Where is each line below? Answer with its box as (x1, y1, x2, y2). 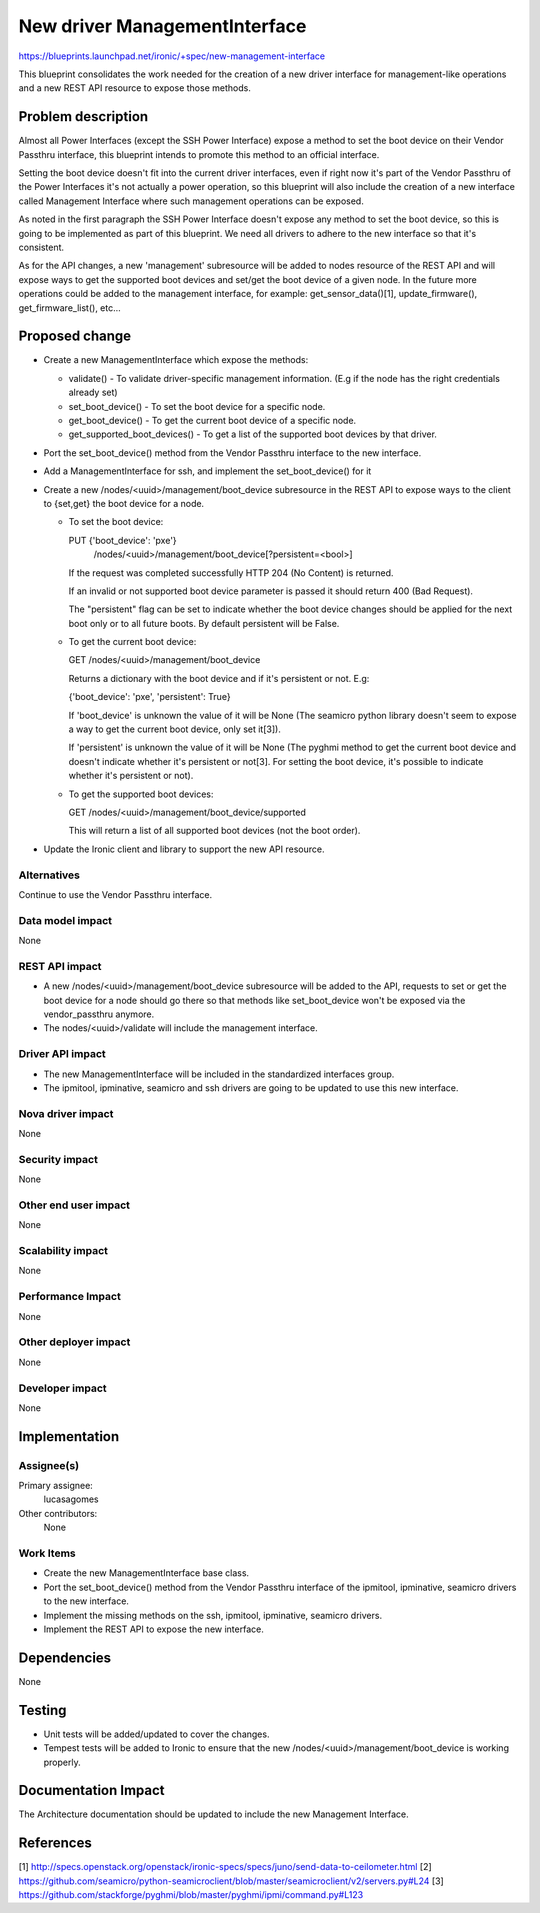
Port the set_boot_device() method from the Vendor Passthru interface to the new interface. (43, 446, 422, 459)
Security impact (18, 1152, 99, 1166)
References (18, 1835, 92, 1852)
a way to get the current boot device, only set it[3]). (68, 723, 282, 735)
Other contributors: (18, 1507, 98, 1519)
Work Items (18, 1546, 76, 1560)
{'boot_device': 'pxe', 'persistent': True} (68, 691, 231, 703)
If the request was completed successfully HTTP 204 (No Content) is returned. (68, 566, 394, 579)
